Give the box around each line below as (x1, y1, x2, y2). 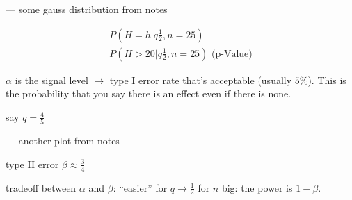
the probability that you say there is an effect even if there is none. (6, 86, 291, 101)
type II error (6, 156, 59, 171)
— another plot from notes (6, 133, 120, 148)
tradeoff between (6, 180, 77, 194)
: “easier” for (113, 180, 168, 194)
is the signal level (15, 72, 88, 87)
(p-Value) (211, 49, 253, 59)
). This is (307, 72, 346, 87)
